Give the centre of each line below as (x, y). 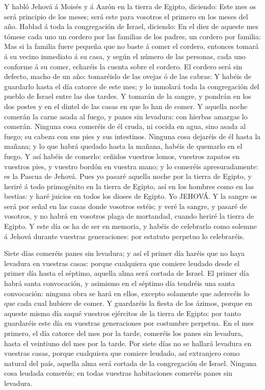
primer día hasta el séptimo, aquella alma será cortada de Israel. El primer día (127, 273)
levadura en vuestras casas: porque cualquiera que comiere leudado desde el (122, 263)
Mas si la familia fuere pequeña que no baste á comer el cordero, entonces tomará (131, 46)
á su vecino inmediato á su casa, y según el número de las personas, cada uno (125, 56)
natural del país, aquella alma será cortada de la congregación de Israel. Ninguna (130, 363)
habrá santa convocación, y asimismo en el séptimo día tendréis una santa (120, 283)
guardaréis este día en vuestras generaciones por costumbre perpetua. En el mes (129, 323)
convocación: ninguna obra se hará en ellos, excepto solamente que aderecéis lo (127, 293)
